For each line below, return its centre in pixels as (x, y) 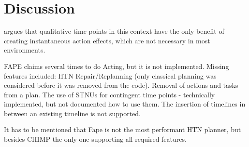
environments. (25, 50)
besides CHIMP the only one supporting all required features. (95, 139)
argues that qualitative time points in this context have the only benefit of (114, 31)
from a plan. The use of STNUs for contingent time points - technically (110, 94)
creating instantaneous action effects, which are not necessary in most (107, 40)
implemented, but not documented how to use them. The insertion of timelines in (125, 104)
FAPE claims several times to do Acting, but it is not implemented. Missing (117, 66)
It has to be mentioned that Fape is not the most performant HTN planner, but (123, 129)
